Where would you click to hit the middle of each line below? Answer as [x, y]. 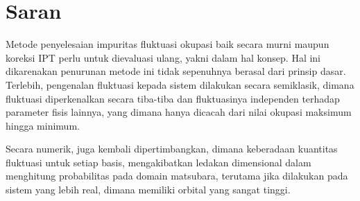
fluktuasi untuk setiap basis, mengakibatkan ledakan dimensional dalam [158, 162]
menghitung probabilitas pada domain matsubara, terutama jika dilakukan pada [177, 176]
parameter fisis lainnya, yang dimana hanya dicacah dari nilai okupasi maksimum [179, 112]
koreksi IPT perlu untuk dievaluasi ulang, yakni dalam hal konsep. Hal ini [163, 57]
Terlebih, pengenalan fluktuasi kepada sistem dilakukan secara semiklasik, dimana [180, 84]
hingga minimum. [43, 125]
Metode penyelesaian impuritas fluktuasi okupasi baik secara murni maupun [168, 44]
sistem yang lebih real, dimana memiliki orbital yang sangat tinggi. [148, 190]
